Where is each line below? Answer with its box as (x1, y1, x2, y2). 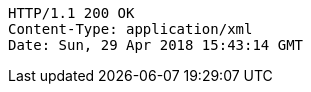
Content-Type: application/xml (8, 21, 253, 37)
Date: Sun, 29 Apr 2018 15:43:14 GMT (8, 37, 304, 53)
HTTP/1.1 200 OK (8, 5, 135, 21)
